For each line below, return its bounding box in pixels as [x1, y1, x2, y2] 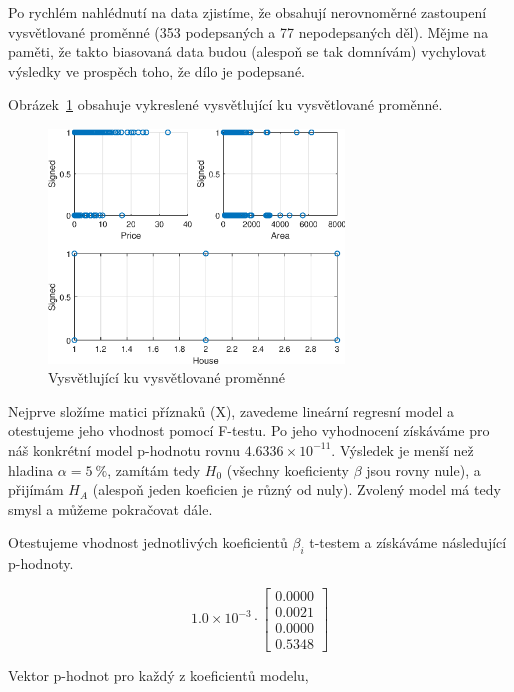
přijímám [8, 479, 64, 500]
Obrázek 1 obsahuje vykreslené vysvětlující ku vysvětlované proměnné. [8, 94, 443, 115]
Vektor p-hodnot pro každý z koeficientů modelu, [8, 664, 309, 685]
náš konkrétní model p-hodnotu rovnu [8, 439, 240, 460]
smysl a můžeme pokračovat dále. [8, 498, 213, 519]
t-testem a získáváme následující [309, 532, 507, 553]
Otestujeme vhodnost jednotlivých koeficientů [8, 532, 288, 553]
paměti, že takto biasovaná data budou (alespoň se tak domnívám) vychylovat [8, 41, 487, 62]
